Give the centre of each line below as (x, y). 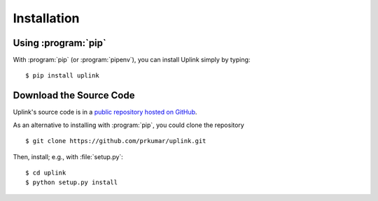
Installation (46, 18)
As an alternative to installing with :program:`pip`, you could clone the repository (128, 125)
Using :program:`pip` (59, 43)
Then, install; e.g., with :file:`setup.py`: (68, 156)
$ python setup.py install (72, 183)
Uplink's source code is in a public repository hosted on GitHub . (105, 112)
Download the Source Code (74, 95)
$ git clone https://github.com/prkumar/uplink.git (116, 141)
